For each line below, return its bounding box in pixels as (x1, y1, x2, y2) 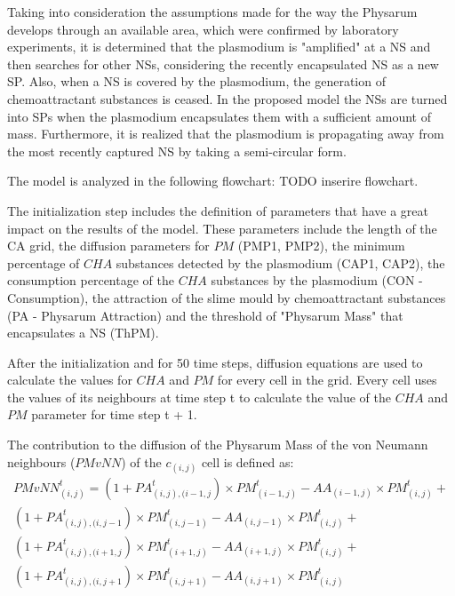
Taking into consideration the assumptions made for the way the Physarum (7, 3, 418, 20)
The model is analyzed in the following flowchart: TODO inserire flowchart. (7, 171, 419, 190)
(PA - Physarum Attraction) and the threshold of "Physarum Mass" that (7, 306, 403, 324)
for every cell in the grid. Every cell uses (217, 370, 437, 389)
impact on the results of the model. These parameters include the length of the (7, 219, 437, 237)
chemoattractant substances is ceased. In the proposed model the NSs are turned (7, 89, 448, 107)
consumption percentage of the (7, 271, 174, 290)
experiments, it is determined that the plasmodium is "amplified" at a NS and (7, 37, 431, 56)
